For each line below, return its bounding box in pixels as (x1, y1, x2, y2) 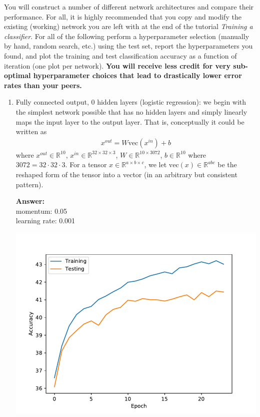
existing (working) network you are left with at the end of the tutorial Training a (4, 21, 253, 32)
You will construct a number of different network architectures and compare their (4, 2, 254, 12)
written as (15, 126, 47, 137)
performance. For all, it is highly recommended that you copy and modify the (4, 11, 241, 22)
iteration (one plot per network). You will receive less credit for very (4, 60, 230, 71)
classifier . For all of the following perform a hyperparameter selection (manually (4, 31, 249, 41)
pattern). (15, 179, 43, 189)
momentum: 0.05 (15, 205, 67, 216)
